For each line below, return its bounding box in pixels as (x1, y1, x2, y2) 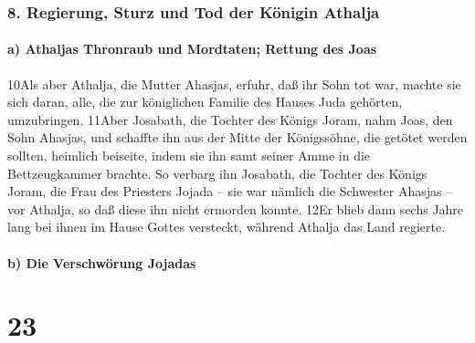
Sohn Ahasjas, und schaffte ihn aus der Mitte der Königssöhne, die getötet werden (7, 128, 468, 147)
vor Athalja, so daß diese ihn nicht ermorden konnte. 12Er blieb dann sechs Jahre (7, 199, 464, 218)
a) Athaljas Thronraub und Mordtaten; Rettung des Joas (7, 39, 377, 58)
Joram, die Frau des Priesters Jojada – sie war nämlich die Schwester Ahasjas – (7, 182, 453, 201)
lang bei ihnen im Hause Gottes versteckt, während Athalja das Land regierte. (7, 217, 446, 236)
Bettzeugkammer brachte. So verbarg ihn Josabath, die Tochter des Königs (7, 163, 427, 182)
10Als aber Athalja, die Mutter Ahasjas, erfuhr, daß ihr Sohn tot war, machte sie (7, 74, 461, 93)
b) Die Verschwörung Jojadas (7, 253, 196, 272)
